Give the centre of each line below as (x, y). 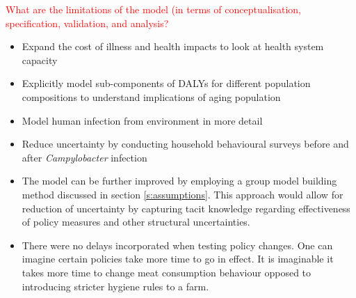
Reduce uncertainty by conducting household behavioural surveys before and (185, 144)
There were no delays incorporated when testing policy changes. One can (177, 245)
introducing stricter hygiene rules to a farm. (115, 286)
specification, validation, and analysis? (87, 23)
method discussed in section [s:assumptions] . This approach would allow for (183, 194)
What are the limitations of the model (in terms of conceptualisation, (153, 9)
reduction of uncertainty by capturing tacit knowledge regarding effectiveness (186, 208)
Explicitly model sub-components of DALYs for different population (166, 83)
